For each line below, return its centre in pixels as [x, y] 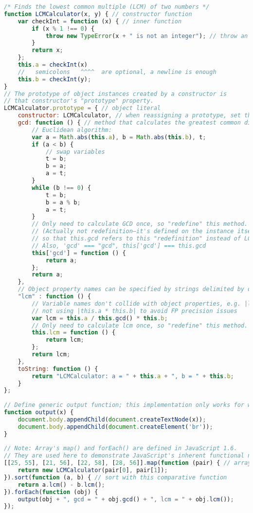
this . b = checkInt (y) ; [54, 79]
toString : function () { [58, 369]
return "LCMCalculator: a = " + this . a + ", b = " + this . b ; [133, 376]
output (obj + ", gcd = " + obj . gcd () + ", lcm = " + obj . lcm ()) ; [126, 499]
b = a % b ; [63, 202]
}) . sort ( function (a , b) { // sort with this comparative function [116, 477]
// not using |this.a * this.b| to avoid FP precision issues [135, 311]
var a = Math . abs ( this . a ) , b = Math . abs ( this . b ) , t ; [119, 137]
